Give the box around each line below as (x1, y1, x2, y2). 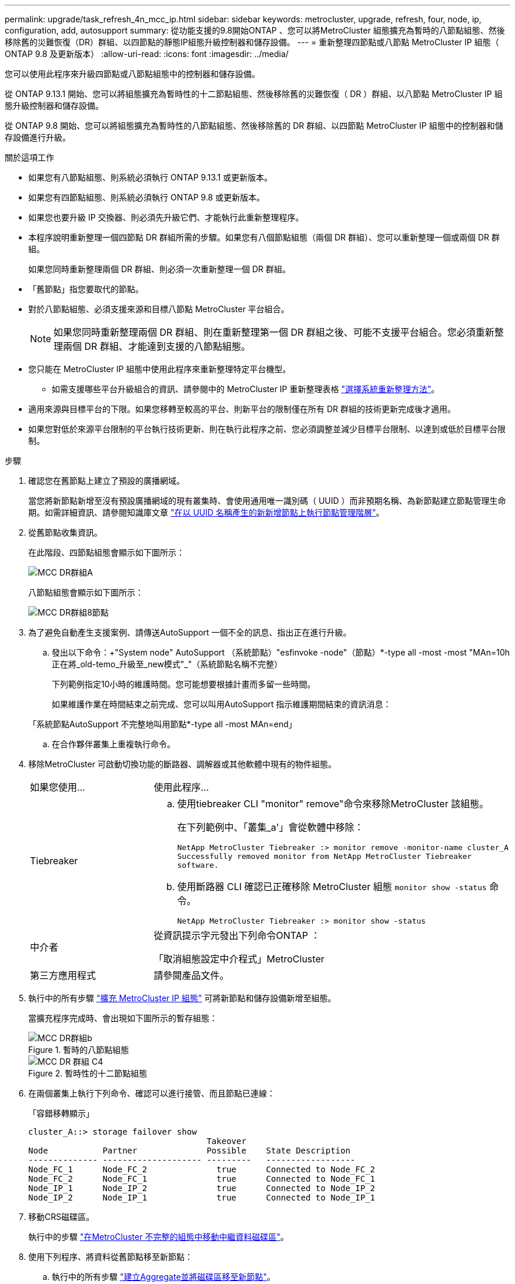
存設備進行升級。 (5, 132, 71, 142)
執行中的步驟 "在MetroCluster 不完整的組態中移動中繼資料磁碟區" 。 (28, 1232, 289, 1242)
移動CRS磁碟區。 (28, 1212, 95, 1222)
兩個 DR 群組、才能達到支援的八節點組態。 (63, 340, 250, 352)
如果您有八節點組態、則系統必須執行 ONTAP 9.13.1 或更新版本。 (28, 172, 273, 182)
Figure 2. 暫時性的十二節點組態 (28, 1068, 148, 1078)
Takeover (206, 1136, 246, 1146)
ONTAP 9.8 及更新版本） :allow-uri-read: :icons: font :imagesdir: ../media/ (5, 49, 289, 59)
